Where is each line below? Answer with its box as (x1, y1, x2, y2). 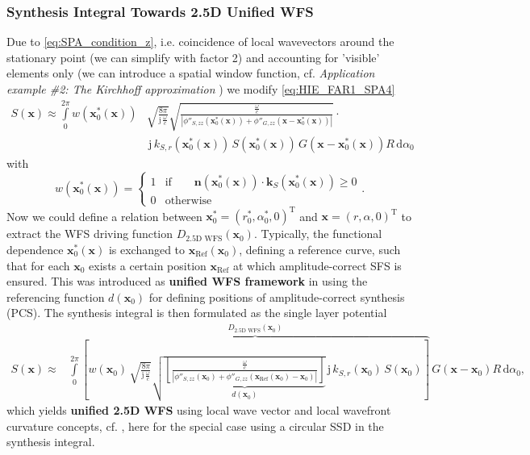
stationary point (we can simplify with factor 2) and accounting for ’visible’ (6, 48, 380, 65)
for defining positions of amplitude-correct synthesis (148, 288, 405, 305)
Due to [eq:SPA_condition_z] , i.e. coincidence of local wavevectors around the (6, 33, 394, 50)
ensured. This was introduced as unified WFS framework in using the (6, 273, 368, 290)
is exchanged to (108, 240, 186, 257)
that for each (6, 257, 70, 273)
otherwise (165, 194, 212, 207)
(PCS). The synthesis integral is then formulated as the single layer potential (6, 304, 387, 321)
